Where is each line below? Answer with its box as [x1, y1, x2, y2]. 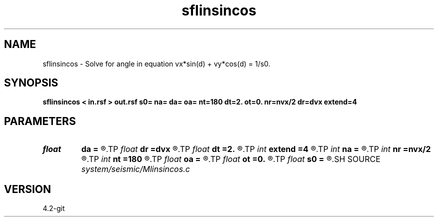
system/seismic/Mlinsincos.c [81, 164, 190, 174]
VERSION [4, 182, 51, 195]
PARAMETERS [4, 114, 76, 127]
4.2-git [42, 204, 65, 213]
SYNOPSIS [4, 76, 58, 89]
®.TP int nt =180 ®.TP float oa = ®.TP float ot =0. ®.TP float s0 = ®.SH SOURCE [81, 154, 380, 164]
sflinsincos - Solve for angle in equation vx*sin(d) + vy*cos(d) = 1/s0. [42, 59, 270, 68]
